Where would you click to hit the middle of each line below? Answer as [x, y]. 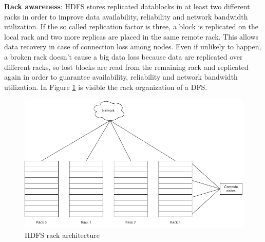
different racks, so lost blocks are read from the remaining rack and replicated [126, 67]
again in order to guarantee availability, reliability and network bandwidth [121, 77]
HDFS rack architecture [62, 235]
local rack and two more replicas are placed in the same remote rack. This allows [131, 36]
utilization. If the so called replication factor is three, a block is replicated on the [131, 26]
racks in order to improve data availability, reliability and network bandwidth [126, 16]
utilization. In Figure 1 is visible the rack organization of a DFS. [106, 87]
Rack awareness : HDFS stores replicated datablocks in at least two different [127, 6]
